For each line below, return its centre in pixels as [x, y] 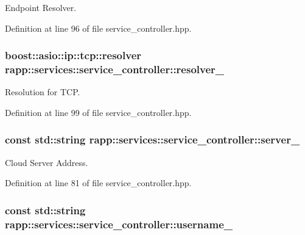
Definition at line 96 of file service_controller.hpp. [98, 28]
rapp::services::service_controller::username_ [119, 224]
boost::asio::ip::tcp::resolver [73, 55]
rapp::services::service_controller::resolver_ [115, 69]
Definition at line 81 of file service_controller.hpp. [98, 183]
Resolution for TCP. [43, 92]
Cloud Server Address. [47, 162]
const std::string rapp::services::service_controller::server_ [152, 139]
